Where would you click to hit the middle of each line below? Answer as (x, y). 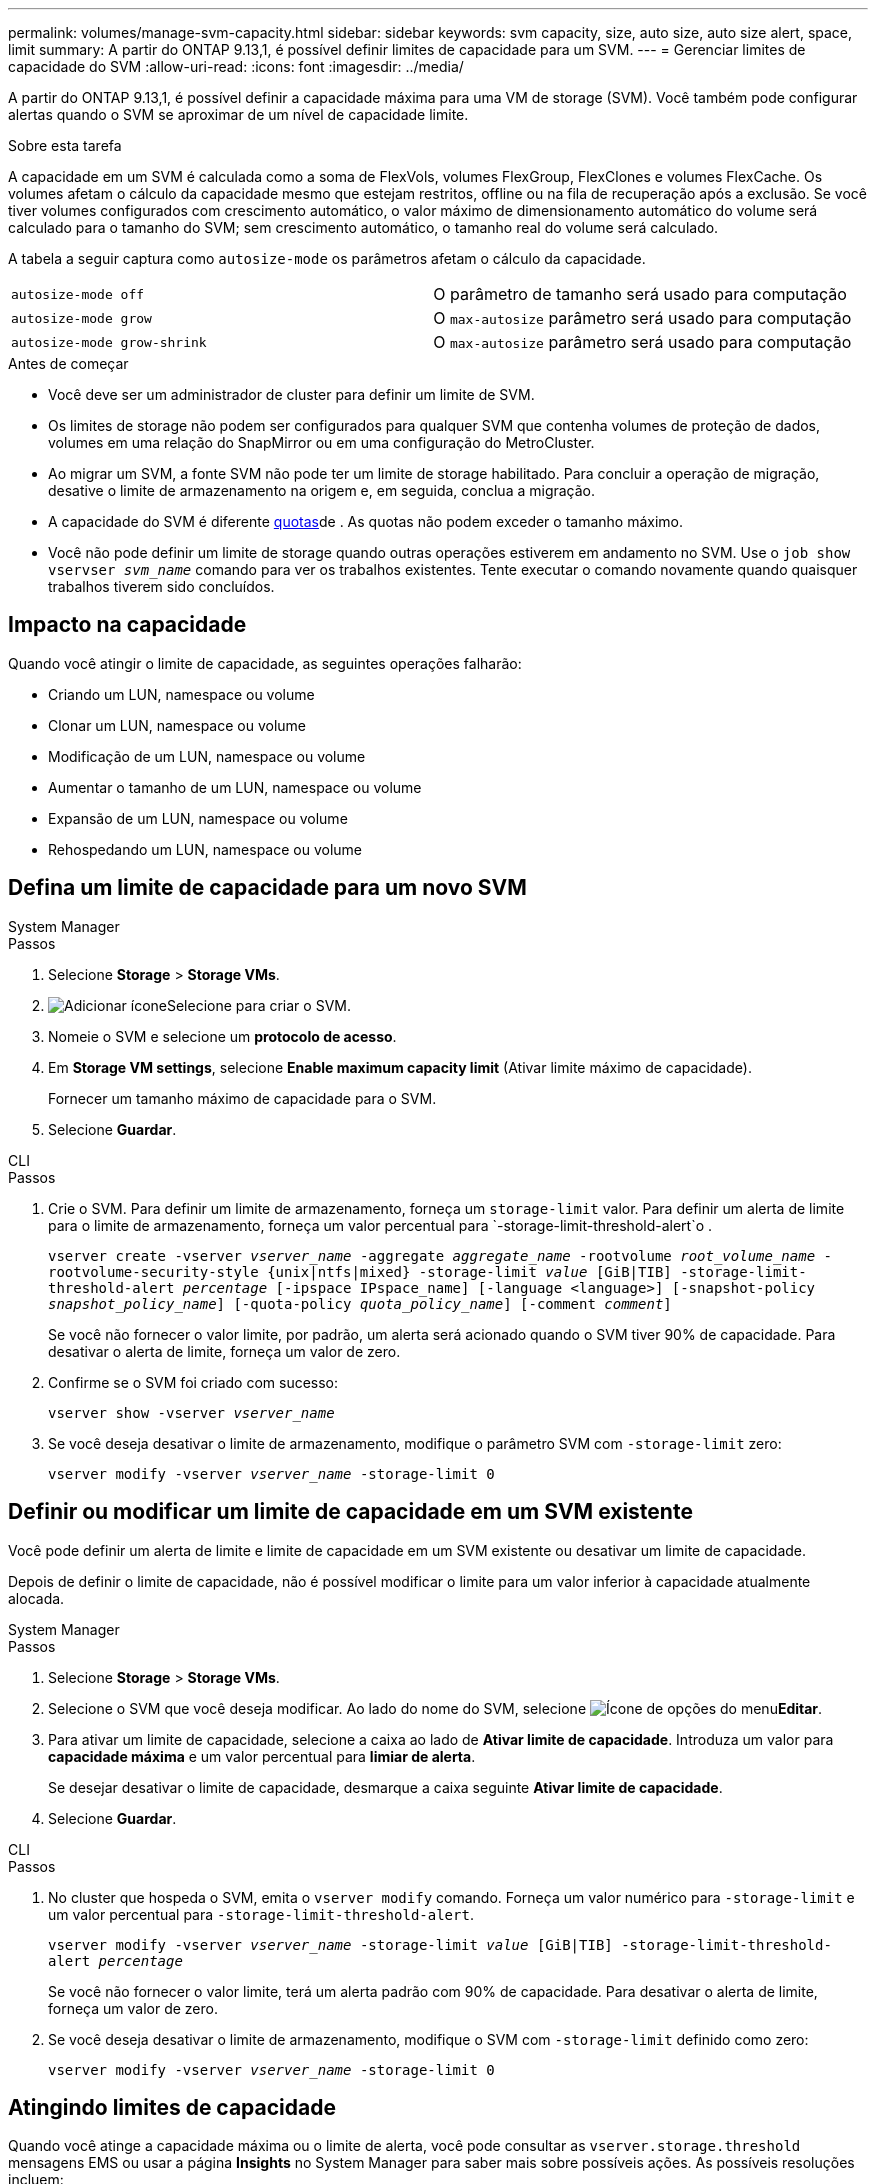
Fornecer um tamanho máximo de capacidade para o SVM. (242, 1098)
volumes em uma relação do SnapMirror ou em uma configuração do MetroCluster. (321, 442)
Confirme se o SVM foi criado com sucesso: (193, 1382)
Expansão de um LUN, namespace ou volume (198, 818)
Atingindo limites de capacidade (172, 2107)
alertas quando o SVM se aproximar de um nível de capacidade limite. (238, 114)
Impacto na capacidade (127, 625)
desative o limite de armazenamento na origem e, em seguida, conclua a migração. (322, 490)
